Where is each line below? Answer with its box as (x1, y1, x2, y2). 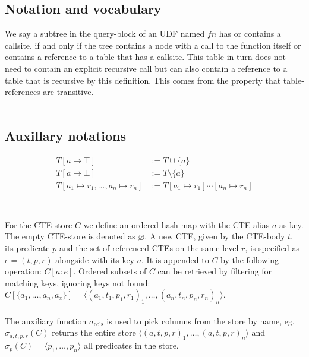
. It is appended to (141, 253, 209, 266)
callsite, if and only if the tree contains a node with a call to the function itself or (5, 39, 301, 51)
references (5, 86, 40, 98)
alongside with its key (55, 253, 134, 266)
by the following (220, 253, 279, 266)
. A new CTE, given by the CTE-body (144, 230, 285, 242)
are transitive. (43, 86, 94, 98)
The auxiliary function (5, 314, 87, 327)
